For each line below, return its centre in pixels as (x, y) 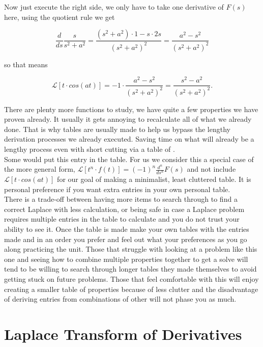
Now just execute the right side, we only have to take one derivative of (114, 7)
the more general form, (40, 169)
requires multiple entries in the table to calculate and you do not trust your (122, 219)
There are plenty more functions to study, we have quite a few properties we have (131, 109)
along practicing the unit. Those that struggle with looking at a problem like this (131, 249)
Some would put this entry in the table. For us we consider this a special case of (129, 159)
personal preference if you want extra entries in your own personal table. (117, 189)
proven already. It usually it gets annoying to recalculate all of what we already (128, 119)
